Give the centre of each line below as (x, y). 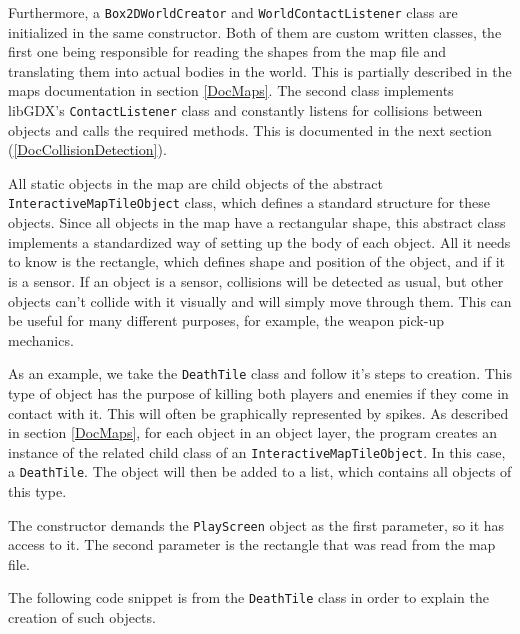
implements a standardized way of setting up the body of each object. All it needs (259, 241)
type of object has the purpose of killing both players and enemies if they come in (258, 392)
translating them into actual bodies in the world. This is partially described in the (260, 70)
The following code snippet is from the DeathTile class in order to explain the (248, 597)
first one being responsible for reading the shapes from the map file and (227, 51)
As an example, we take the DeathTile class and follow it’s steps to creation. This (260, 373)
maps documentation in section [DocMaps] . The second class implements (231, 90)
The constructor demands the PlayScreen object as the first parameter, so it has (256, 524)
